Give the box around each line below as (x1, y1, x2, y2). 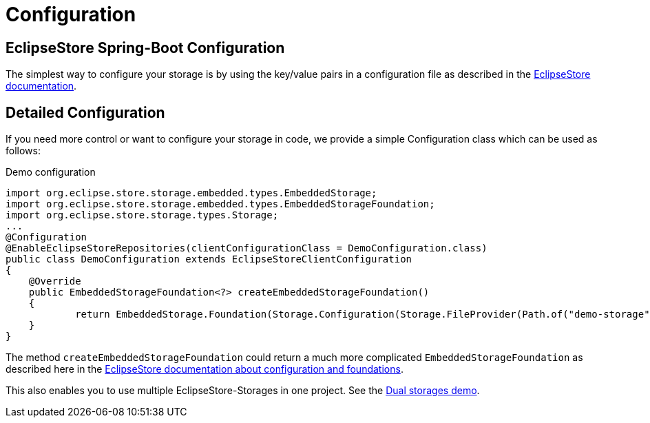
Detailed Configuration (6, 103, 165, 121)
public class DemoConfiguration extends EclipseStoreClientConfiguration (6, 254, 412, 265)
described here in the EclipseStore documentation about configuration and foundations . (6, 363, 403, 375)
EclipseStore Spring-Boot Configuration (6, 39, 285, 56)
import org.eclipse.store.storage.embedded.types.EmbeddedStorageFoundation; (6, 198, 435, 210)
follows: (6, 145, 41, 157)
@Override (28, 276, 81, 287)
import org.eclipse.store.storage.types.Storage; (6, 209, 279, 221)
